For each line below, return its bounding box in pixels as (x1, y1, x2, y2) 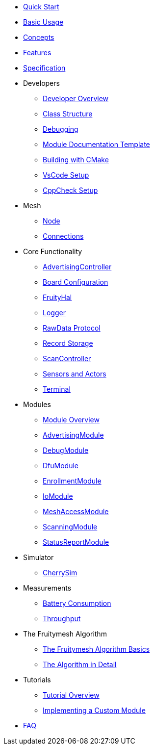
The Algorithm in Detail (43, 660, 117, 669)
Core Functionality (23, 247, 82, 256)
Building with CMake (43, 155, 109, 164)
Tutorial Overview (43, 691, 100, 699)
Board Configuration (43, 278, 108, 286)
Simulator (23, 553, 54, 562)
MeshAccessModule (43, 507, 109, 516)
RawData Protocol (43, 324, 101, 332)
